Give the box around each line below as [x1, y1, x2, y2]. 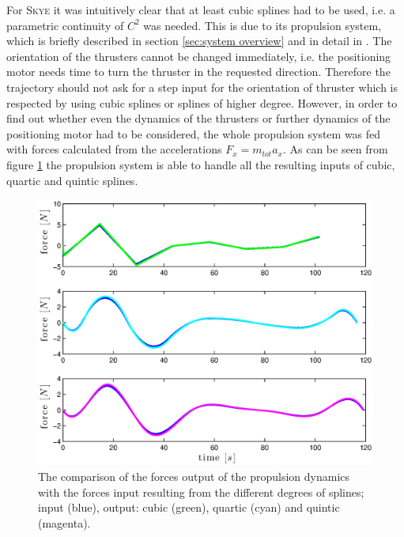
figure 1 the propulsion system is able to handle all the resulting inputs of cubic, [6, 156, 395, 172]
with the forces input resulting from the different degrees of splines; [38, 483, 364, 500]
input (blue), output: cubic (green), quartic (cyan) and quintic [38, 499, 340, 516]
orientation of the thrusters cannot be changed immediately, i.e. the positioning [6, 47, 391, 64]
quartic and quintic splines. [6, 172, 138, 188]
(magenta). [38, 514, 91, 531]
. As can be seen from [282, 141, 388, 157]
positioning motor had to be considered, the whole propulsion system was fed [6, 125, 381, 142]
